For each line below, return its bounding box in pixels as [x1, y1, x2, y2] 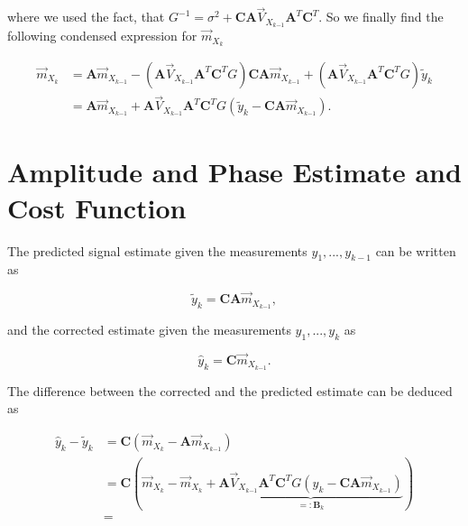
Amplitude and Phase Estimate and [7, 153, 462, 190]
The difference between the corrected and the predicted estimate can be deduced [7, 381, 453, 400]
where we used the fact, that [7, 7, 165, 26]
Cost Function [7, 189, 187, 226]
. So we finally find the [318, 7, 444, 26]
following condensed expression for [7, 26, 197, 45]
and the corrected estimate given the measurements [7, 320, 291, 338]
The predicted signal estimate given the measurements [7, 241, 307, 260]
